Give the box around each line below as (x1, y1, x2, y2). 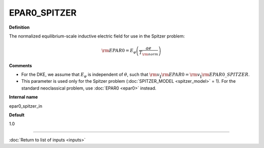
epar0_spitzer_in (9, 103, 43, 109)
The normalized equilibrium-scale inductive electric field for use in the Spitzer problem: (9, 33, 185, 39)
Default (9, 112, 24, 118)
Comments (9, 62, 32, 68)
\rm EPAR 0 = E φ (101, 48, 136, 55)
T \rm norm (139, 50, 158, 56)
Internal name (9, 94, 38, 100)
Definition (9, 24, 30, 30)
